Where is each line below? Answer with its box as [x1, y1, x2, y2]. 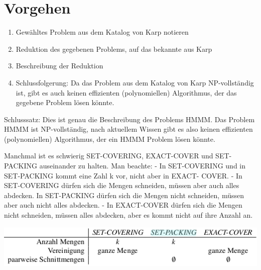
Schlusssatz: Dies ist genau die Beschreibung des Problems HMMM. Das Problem [4, 114, 255, 124]
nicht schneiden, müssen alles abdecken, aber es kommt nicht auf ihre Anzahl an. [4, 210, 253, 220]
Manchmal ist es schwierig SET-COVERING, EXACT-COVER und [4, 150, 213, 161]
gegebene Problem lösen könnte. [16, 97, 114, 108]
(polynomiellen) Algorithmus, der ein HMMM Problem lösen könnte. [4, 133, 215, 144]
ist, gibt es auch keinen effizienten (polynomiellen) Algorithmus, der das [16, 87, 237, 98]
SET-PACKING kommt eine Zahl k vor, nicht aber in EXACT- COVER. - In [4, 170, 242, 181]
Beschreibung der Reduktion [16, 60, 103, 71]
